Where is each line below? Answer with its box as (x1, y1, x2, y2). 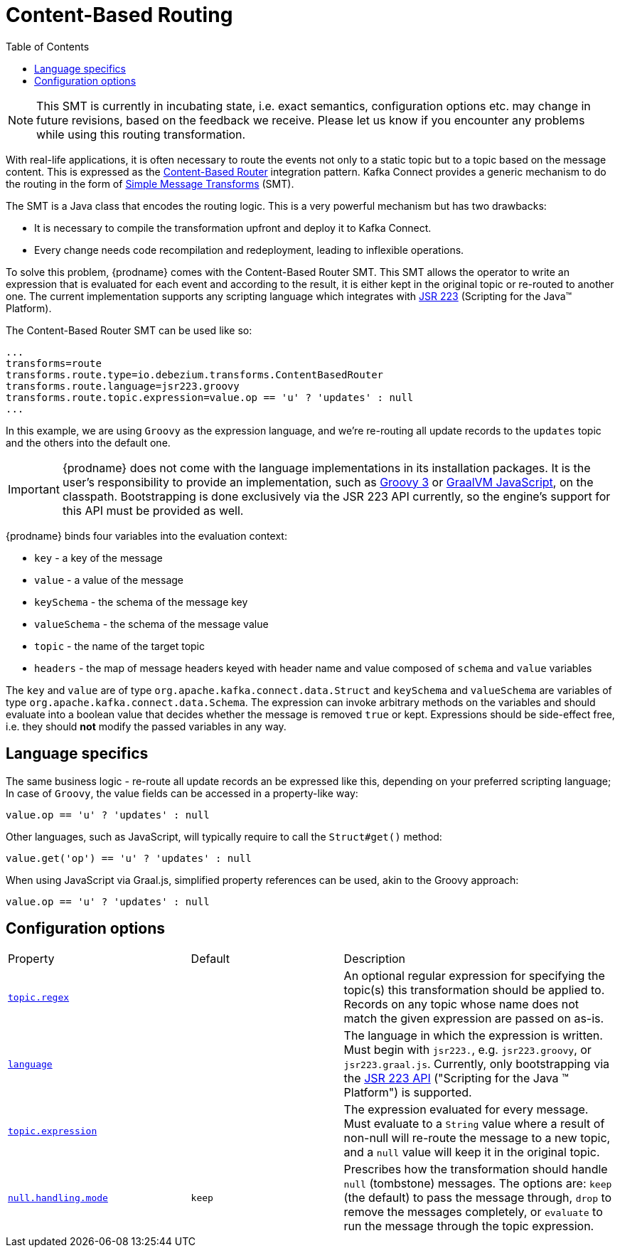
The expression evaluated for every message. (343, 1102, 589, 1117)
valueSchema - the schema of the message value (34, 617, 269, 630)
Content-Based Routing (6, 3, 233, 27)
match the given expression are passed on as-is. (343, 1011, 604, 1026)
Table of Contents (6, 40, 90, 53)
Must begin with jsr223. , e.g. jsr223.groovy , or (343, 1043, 592, 1057)
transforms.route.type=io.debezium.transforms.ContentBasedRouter (6, 368, 384, 380)
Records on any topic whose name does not (343, 997, 579, 1012)
